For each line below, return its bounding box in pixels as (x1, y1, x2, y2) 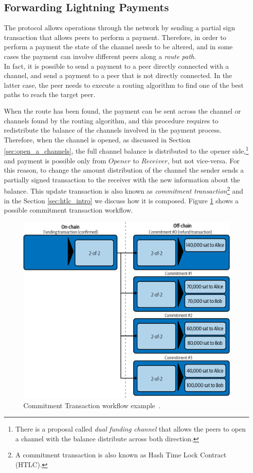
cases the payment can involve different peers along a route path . (4, 51, 196, 61)
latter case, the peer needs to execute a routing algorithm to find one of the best (4, 79, 244, 90)
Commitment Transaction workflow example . (23, 400, 161, 410)
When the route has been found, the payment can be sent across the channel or (4, 105, 241, 116)
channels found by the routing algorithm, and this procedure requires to (4, 115, 218, 125)
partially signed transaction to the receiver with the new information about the (4, 174, 240, 184)
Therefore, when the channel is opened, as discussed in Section (4, 134, 191, 144)
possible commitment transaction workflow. (4, 205, 133, 215)
